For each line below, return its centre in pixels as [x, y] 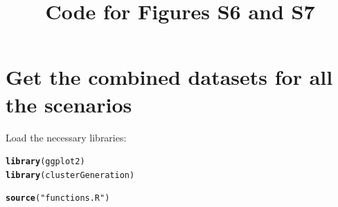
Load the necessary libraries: [66, 137]
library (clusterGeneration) [70, 175]
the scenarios [69, 104]
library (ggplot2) [45, 162]
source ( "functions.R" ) [58, 198]
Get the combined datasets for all [169, 77]
